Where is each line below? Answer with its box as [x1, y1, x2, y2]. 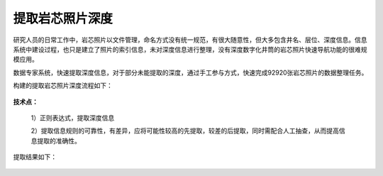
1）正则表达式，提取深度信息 [30, 114, 115, 122]
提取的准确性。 [36, 136, 81, 145]
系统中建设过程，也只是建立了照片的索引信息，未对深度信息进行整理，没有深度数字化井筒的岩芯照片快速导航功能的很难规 [13, 45, 367, 53]
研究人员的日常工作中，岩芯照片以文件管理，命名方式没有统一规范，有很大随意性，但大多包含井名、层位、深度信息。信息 [13, 35, 367, 44]
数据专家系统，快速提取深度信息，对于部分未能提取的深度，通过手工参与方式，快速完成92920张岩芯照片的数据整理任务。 [13, 68, 368, 77]
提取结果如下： [13, 153, 57, 161]
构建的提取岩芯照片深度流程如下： [13, 82, 113, 90]
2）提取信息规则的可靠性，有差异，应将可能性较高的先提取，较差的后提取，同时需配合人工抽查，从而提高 [30, 126, 340, 135]
